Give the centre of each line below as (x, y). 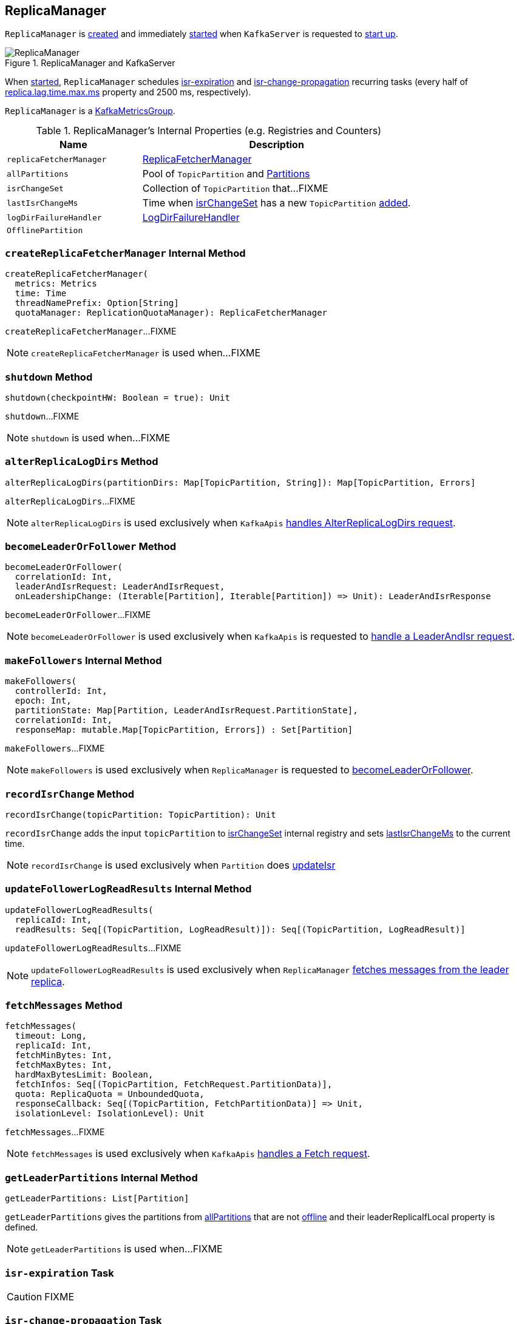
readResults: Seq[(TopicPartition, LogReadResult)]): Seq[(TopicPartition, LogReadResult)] (240, 929)
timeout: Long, (51, 1036)
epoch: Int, (43, 701)
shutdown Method (49, 377)
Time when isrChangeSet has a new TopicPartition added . (276, 203)
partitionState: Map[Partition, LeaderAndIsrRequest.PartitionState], (186, 711)
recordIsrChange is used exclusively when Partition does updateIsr (183, 865)
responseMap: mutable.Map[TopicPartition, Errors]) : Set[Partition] (184, 730)
